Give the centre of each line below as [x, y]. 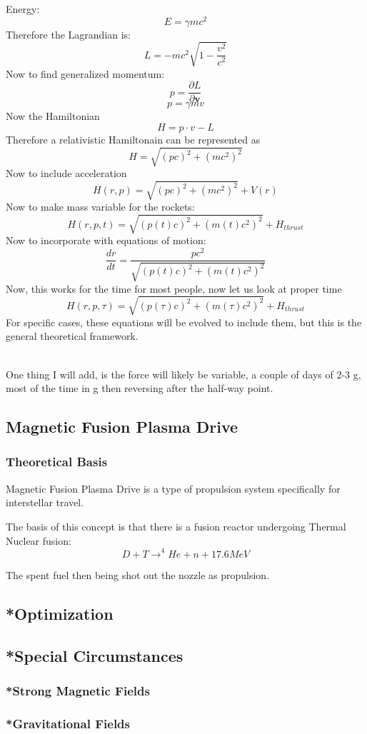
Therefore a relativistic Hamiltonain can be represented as [133, 140]
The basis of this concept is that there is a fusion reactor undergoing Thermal [176, 526]
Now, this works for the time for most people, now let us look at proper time [174, 288]
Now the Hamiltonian [53, 116]
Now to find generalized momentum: [85, 73]
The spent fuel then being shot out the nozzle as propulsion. [138, 575]
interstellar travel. [45, 502]
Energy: [23, 9]
